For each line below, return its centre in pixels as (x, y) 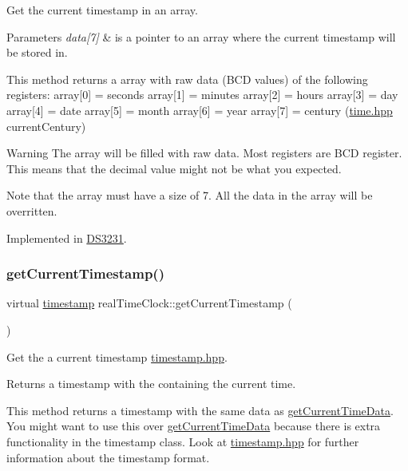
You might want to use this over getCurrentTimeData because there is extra (194, 426)
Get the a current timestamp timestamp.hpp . (117, 356)
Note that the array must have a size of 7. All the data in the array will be (190, 195)
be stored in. (37, 52)
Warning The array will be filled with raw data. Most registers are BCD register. (204, 153)
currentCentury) (46, 126)
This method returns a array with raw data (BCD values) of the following (187, 79)
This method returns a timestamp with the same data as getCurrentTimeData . (200, 410)
